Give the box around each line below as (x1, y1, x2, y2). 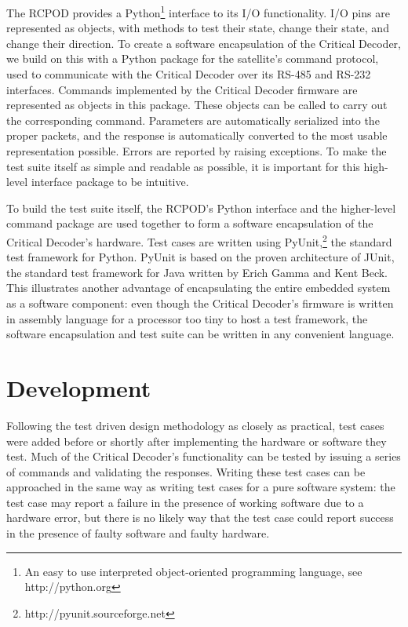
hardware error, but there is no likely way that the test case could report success (6, 509, 394, 526)
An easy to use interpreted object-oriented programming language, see (24, 563, 362, 579)
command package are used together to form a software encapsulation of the (6, 215, 373, 231)
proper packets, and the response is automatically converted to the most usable (6, 127, 388, 144)
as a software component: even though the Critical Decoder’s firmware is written (6, 295, 394, 311)
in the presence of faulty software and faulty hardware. (6, 525, 270, 541)
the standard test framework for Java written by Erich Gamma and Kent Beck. (6, 264, 388, 280)
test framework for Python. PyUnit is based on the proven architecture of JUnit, (6, 249, 395, 265)
